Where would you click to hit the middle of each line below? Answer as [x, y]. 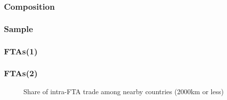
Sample [19, 28]
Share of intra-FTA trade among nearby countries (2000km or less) [124, 91]
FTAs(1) [21, 51]
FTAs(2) [21, 73]
